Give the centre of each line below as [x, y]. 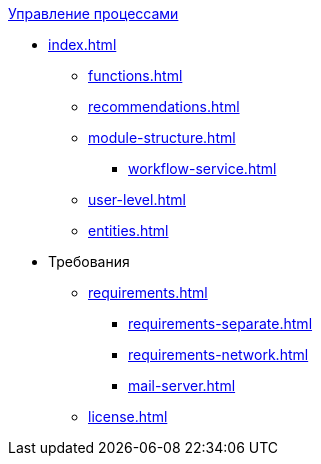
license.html [128, 416]
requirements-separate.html [220, 323]
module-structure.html [162, 137]
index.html [82, 44]
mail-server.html [182, 385]
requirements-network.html [218, 354]
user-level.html [137, 199]
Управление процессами [93, 13]
